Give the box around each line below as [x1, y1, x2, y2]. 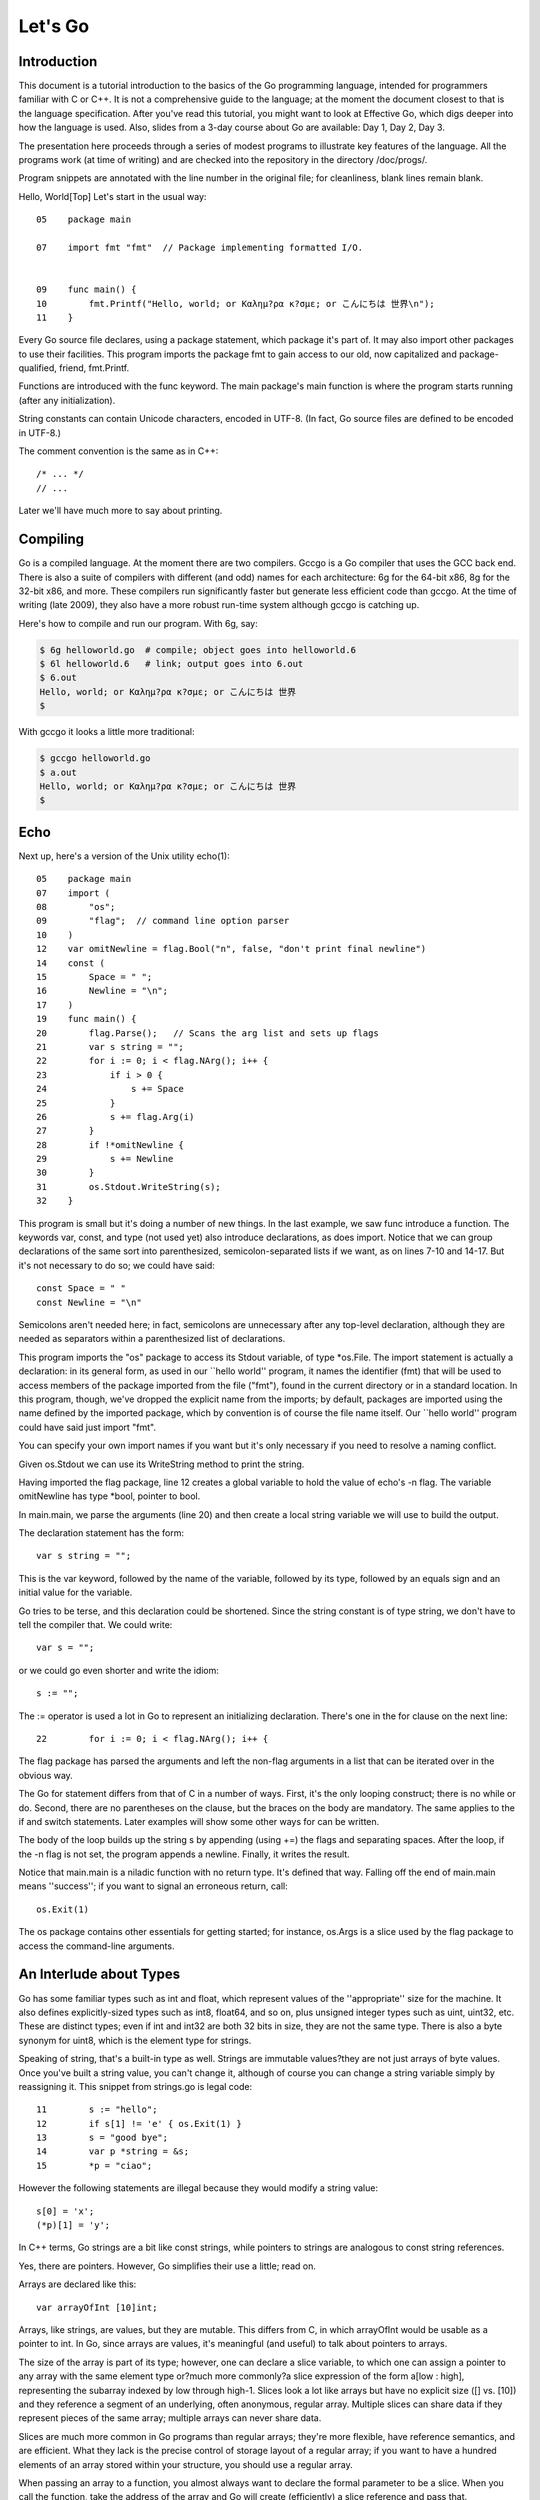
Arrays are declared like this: [18, 2278, 137, 2290]
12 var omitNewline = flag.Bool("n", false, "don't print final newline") [36, 943, 427, 955]
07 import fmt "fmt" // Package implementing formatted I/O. [36, 241, 364, 253]
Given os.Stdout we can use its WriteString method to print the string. [18, 1458, 305, 1470]
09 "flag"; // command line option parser [36, 915, 290, 927]
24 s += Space [36, 1083, 185, 1095]
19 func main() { [36, 1013, 137, 1025]
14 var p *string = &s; [36, 2146, 190, 2157]
